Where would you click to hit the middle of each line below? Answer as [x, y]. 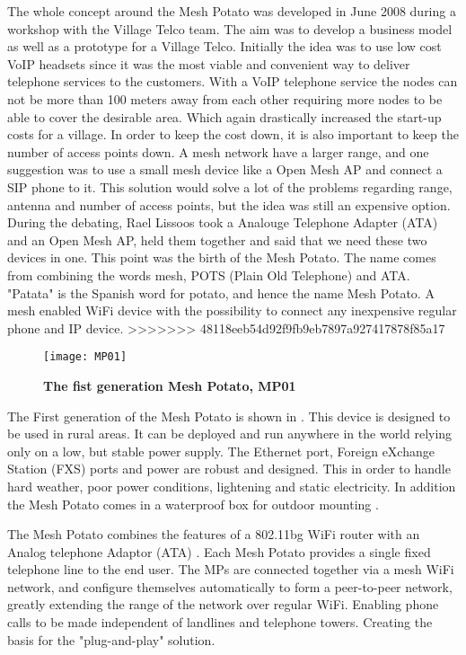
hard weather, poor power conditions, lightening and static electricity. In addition [232, 486]
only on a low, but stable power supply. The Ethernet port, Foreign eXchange [221, 451]
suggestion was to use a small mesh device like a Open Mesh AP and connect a [225, 169]
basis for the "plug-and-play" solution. [111, 639]
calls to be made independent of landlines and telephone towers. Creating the [220, 622]
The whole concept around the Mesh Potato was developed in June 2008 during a [232, 11]
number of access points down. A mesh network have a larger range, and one [218, 151]
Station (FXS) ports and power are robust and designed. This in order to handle [229, 469]
